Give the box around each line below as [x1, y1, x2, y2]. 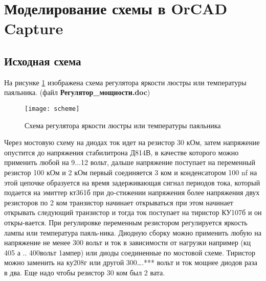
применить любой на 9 [4, 157, 75, 168]
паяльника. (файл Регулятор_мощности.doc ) [4, 87, 150, 98]
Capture [4, 18, 63, 39]
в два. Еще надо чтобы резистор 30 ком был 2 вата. [4, 267, 165, 277]
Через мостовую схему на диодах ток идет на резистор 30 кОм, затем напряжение [4, 137, 260, 148]
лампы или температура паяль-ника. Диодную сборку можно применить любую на [4, 227, 261, 238]
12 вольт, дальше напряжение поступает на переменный [81, 157, 255, 168]
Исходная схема [4, 53, 81, 68]
